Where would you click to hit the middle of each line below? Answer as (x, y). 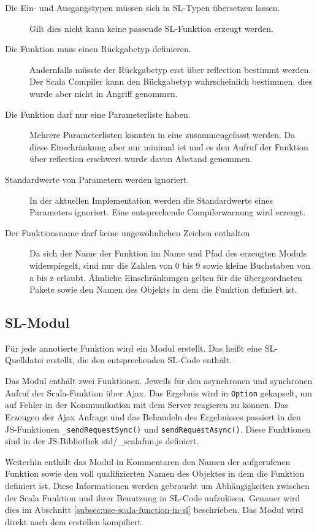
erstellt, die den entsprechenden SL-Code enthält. (139, 360)
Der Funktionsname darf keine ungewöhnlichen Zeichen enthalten (128, 232)
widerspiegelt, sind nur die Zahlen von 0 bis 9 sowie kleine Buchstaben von (170, 265)
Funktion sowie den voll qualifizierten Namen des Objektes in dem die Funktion (155, 473)
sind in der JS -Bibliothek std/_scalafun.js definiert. (102, 441)
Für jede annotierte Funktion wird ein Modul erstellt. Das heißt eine (134, 348)
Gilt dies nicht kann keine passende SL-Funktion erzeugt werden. (151, 28)
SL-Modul (37, 322)
